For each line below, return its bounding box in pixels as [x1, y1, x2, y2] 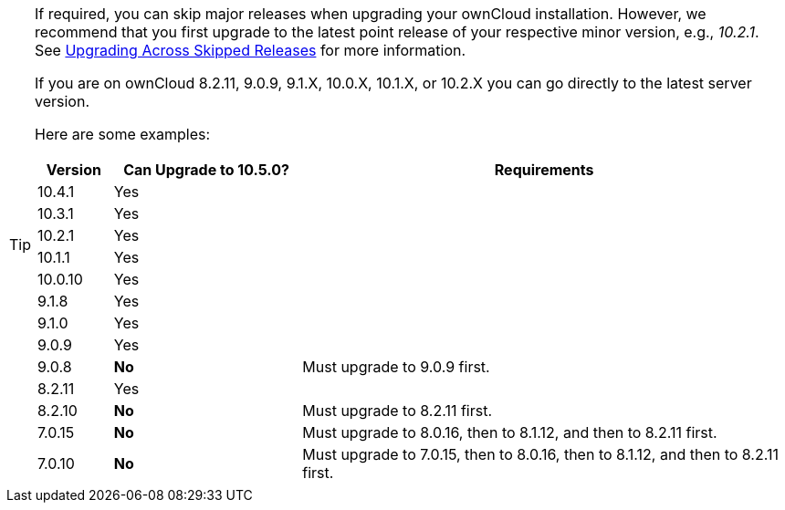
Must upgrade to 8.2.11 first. [302, 401, 493, 420]
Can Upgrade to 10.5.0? [123, 161, 289, 179]
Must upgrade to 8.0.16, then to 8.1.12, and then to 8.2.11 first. [302, 423, 717, 442]
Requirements [494, 161, 594, 179]
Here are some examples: [35, 125, 211, 143]
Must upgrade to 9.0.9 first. [302, 358, 490, 376]
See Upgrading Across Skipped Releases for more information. [35, 41, 466, 59]
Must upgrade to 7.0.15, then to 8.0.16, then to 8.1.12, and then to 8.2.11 [302, 445, 779, 463]
